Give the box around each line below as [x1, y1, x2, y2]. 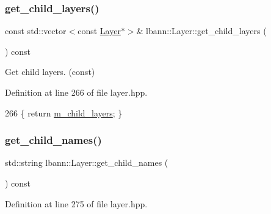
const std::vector [5, 24, 67, 37]
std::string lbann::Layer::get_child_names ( [5, 156, 168, 169]
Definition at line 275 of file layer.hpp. [5, 197, 148, 210]
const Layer [78, 24, 121, 37]
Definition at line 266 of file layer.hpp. [5, 86, 148, 98]
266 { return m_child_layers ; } [5, 106, 123, 119]
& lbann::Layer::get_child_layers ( [136, 24, 267, 37]
